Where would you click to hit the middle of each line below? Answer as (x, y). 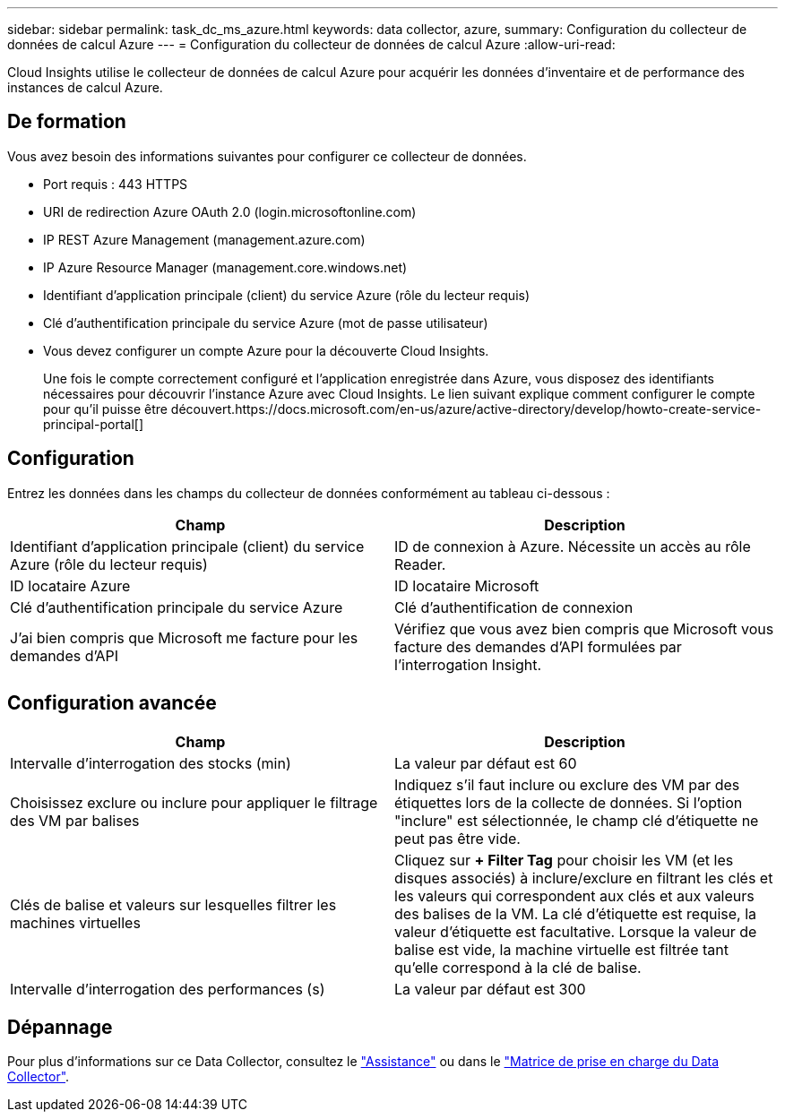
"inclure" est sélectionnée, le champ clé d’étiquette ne (577, 820)
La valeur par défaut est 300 (490, 989)
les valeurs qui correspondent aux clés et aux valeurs (574, 895)
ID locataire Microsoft (467, 585)
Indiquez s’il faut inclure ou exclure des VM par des (567, 784)
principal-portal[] (93, 424)
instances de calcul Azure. (85, 87)
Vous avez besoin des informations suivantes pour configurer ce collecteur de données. (267, 156)
